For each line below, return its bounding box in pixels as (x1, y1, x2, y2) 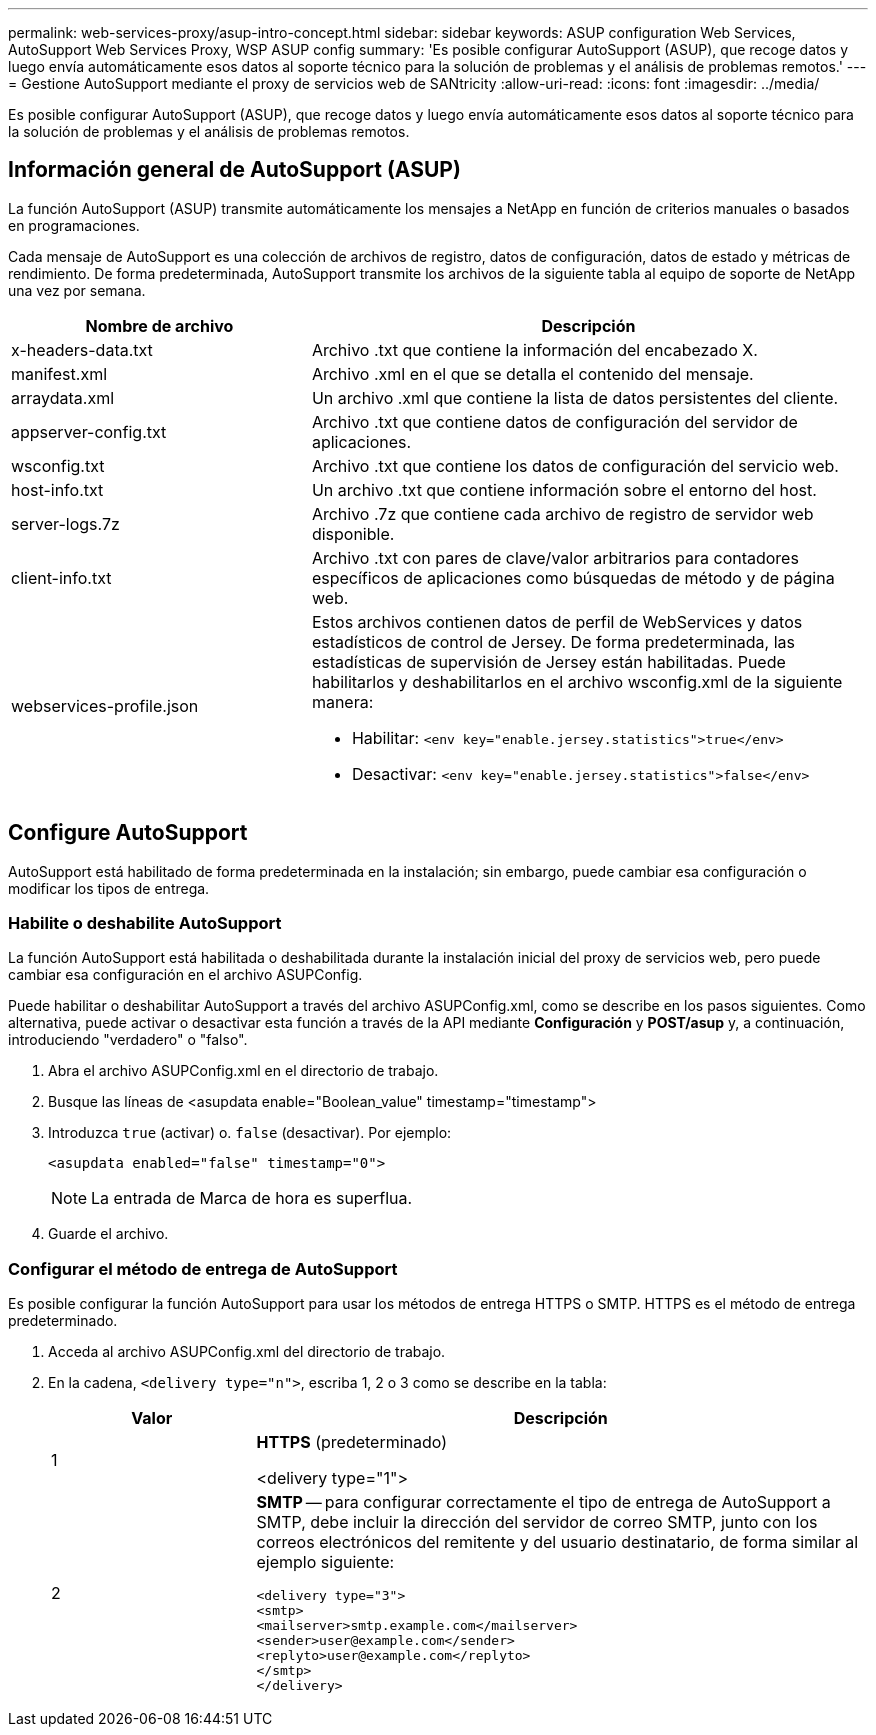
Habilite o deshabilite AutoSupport (8, 913, 282, 934)
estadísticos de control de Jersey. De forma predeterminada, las (311, 631, 796, 652)
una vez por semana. (8, 281, 146, 299)
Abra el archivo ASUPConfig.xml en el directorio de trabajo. (48, 1062, 439, 1080)
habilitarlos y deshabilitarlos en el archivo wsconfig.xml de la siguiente (311, 671, 843, 692)
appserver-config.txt (11, 421, 167, 442)
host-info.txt (11, 479, 104, 500)
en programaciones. (8, 216, 140, 234)
